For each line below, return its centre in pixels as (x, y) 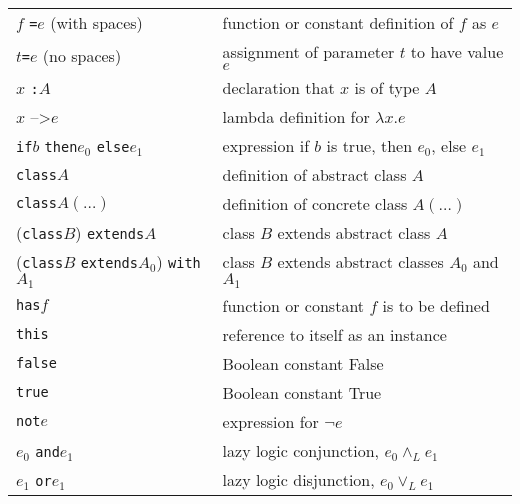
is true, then (369, 145)
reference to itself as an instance (334, 334)
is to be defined (436, 305)
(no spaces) (82, 55)
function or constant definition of (338, 22)
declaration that (278, 87)
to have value (457, 51)
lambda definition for (296, 116)
